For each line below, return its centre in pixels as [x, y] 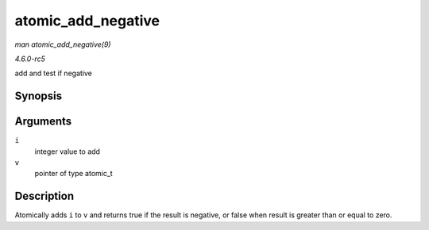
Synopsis [39, 96]
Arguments [43, 122]
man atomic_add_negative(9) [63, 44]
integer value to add [68, 151]
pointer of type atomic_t [73, 174]
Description [44, 196]
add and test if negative [54, 73]
